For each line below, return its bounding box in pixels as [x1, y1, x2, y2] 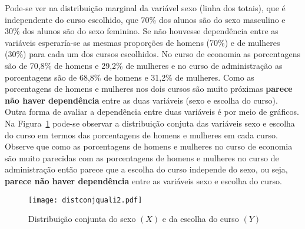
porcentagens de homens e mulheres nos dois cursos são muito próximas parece [5, 82, 293, 95]
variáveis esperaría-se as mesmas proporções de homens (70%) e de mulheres [5, 36, 280, 48]
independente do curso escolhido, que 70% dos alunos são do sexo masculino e [5, 13, 286, 25]
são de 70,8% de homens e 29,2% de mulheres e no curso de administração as [5, 59, 283, 71]
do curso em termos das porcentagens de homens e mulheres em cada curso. [5, 128, 278, 141]
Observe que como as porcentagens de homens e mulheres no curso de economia [5, 140, 293, 152]
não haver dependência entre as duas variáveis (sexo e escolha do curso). [5, 94, 278, 106]
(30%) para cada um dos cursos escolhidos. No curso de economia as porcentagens [5, 48, 300, 60]
